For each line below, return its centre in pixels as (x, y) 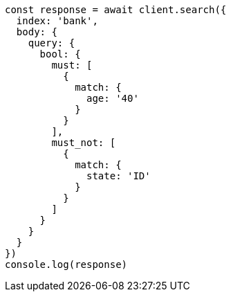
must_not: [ (84, 143)
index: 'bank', (57, 21)
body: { (37, 32)
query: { (52, 43)
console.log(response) (66, 264)
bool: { (60, 54)
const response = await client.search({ (116, 10)
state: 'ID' (119, 176)
